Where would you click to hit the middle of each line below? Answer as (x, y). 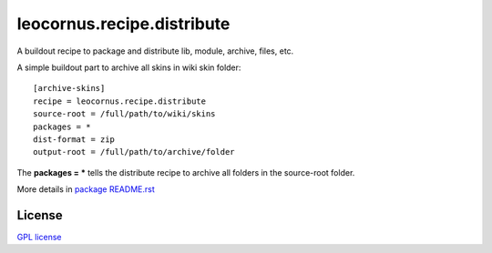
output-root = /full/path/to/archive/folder (134, 152)
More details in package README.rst (86, 189)
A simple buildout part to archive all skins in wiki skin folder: (129, 67)
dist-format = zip (74, 139)
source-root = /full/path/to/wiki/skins (124, 114)
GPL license (40, 237)
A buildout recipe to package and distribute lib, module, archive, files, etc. (155, 51)
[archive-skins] (69, 88)
